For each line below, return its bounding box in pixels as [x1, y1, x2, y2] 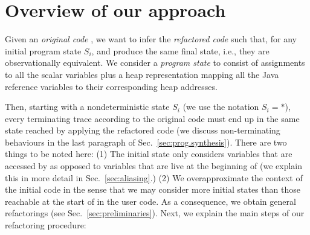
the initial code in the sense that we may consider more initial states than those [5, 183, 300, 196]
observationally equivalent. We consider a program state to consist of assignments [5, 56, 305, 69]
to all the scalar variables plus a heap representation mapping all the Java [5, 68, 279, 80]
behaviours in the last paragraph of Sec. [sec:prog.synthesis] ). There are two [5, 135, 287, 148]
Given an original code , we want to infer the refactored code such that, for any [5, 33, 297, 45]
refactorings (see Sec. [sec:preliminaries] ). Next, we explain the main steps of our [5, 207, 305, 219]
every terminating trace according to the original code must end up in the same [5, 112, 300, 124]
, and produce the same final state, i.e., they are [91, 44, 270, 57]
